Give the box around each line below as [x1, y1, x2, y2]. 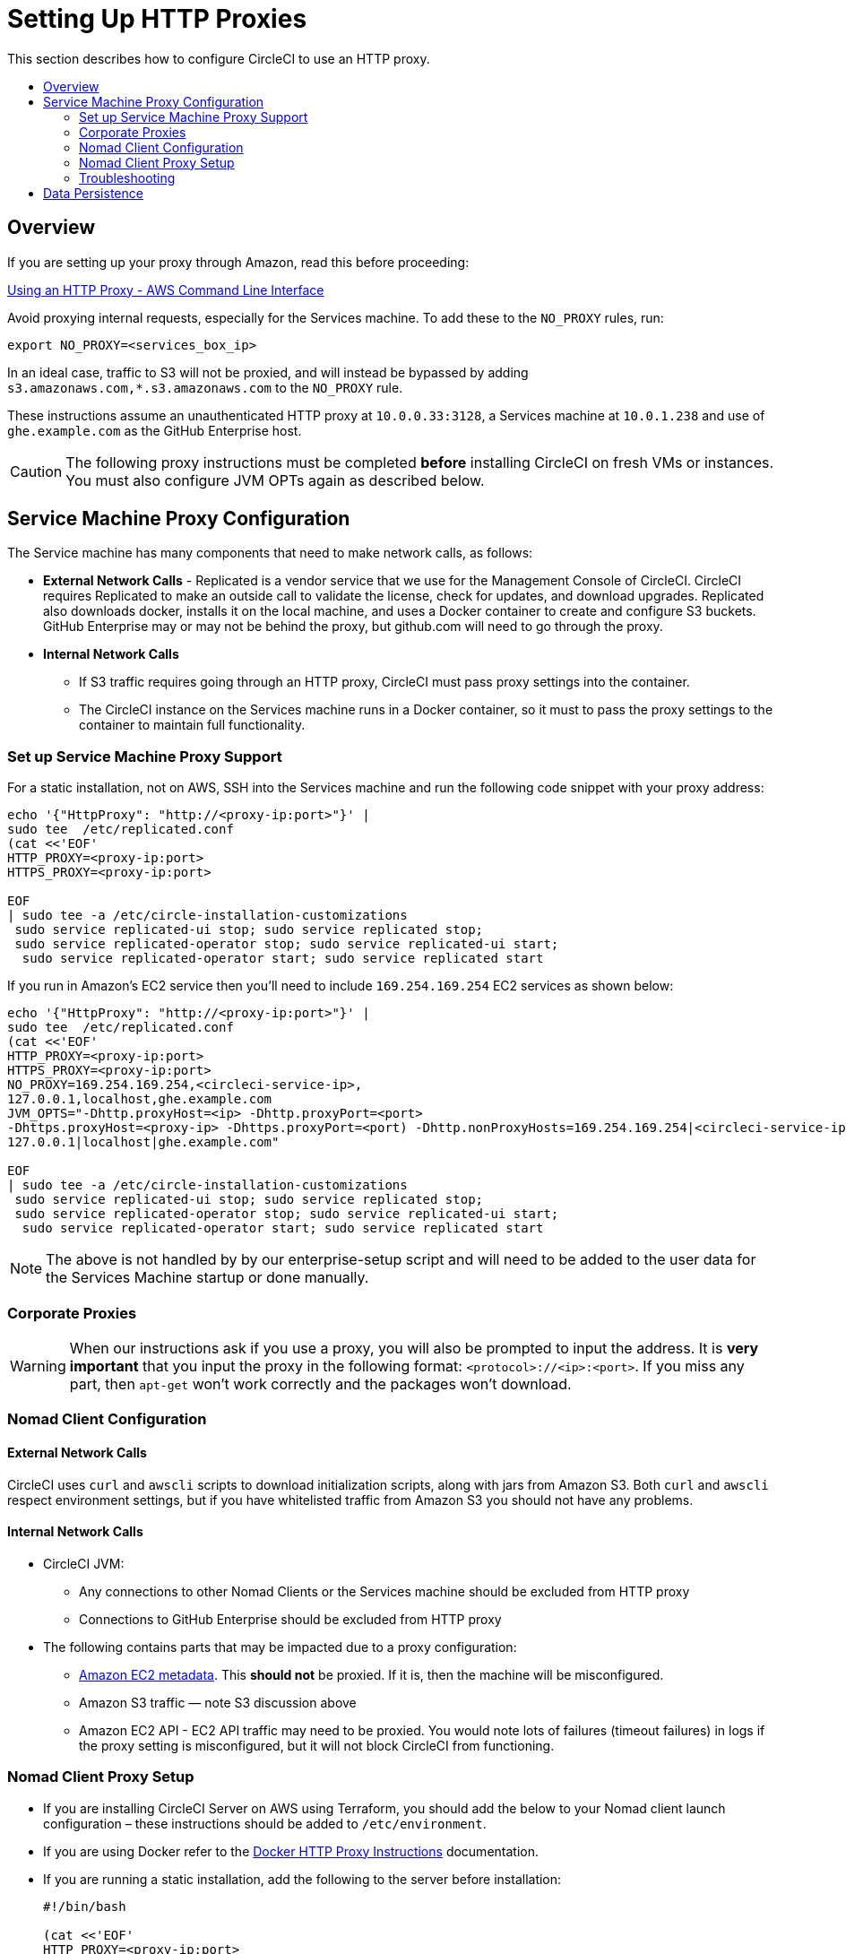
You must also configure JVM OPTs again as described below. [65, 471, 485, 489]
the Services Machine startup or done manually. [46, 1268, 369, 1287]
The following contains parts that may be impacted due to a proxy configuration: [43, 1638, 517, 1655]
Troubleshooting [79, 169, 176, 186]
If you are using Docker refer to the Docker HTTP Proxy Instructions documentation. [43, 1843, 539, 1859]
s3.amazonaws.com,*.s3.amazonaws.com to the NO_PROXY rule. [7, 379, 403, 395]
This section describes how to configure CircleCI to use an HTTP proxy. [7, 50, 430, 66]
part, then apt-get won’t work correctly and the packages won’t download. [69, 1374, 572, 1393]
